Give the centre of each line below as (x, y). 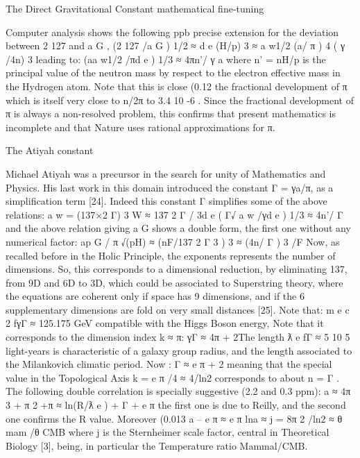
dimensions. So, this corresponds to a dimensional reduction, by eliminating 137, (177, 269)
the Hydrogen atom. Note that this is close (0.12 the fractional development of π (177, 86)
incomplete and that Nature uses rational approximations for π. (140, 127)
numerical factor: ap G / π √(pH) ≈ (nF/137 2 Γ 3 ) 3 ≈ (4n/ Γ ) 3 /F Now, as (173, 241)
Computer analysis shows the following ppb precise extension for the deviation (172, 32)
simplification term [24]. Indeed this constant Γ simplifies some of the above (166, 201)
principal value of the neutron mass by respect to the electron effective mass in (173, 73)
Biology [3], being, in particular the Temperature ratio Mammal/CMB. (157, 445)
